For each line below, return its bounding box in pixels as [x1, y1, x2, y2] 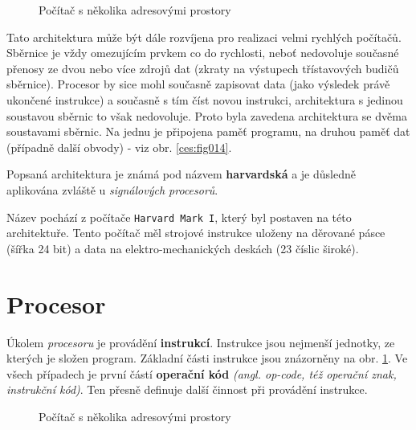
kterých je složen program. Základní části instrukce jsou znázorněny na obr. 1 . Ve [6, 350, 408, 367]
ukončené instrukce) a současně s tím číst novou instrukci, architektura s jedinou [6, 91, 403, 108]
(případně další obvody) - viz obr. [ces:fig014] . [6, 138, 232, 155]
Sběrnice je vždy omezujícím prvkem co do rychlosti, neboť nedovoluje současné [6, 44, 399, 61]
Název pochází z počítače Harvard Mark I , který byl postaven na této [6, 208, 352, 225]
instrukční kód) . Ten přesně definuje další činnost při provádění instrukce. [6, 381, 368, 398]
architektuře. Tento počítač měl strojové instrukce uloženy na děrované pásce [6, 224, 385, 241]
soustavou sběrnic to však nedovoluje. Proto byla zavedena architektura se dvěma [6, 107, 407, 124]
